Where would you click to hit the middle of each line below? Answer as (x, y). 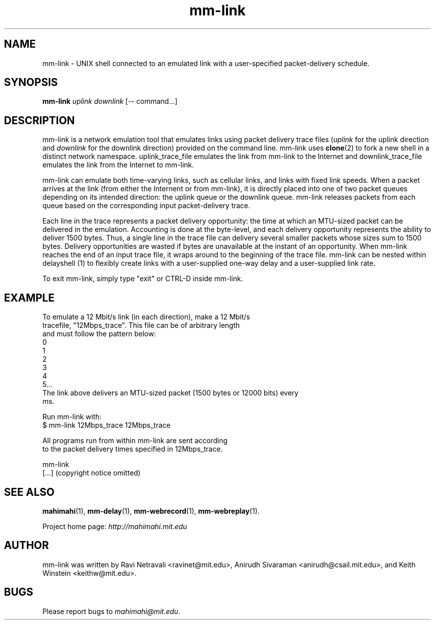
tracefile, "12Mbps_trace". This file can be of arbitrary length (141, 325)
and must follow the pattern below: (99, 334)
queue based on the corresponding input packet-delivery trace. (146, 206)
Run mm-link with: (72, 417)
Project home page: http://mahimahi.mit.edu (115, 526)
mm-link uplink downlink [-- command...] (110, 101)
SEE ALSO (29, 492)
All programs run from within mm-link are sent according (135, 441)
